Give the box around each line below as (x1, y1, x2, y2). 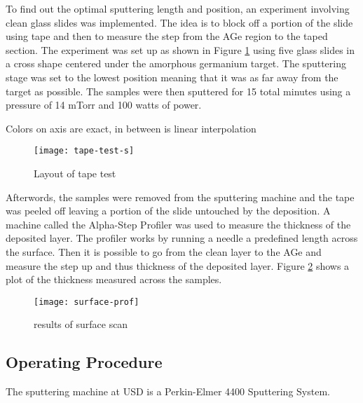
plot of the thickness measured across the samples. (6, 272, 222, 287)
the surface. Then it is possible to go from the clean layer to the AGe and (6, 244, 322, 259)
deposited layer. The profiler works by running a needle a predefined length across (6, 231, 358, 245)
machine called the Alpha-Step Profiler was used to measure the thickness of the (6, 217, 351, 231)
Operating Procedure (6, 351, 163, 373)
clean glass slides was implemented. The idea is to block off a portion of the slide (6, 15, 353, 29)
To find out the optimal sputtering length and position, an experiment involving (6, 1, 350, 15)
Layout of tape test (34, 166, 116, 180)
